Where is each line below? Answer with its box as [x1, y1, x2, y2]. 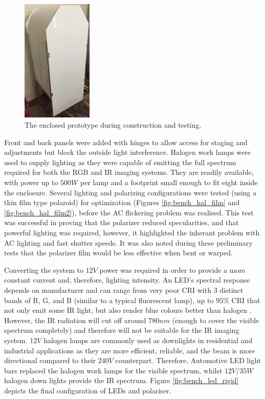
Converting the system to [4, 264, 83, 275]
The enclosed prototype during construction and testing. [25, 119, 202, 130]
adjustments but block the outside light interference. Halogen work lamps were [4, 147, 251, 157]
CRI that [231, 294, 260, 305]
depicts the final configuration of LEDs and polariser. [4, 385, 171, 395]
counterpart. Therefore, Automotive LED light [115, 355, 261, 366]
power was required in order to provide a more [99, 264, 246, 275]
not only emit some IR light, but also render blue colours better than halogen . [4, 305, 252, 315]
